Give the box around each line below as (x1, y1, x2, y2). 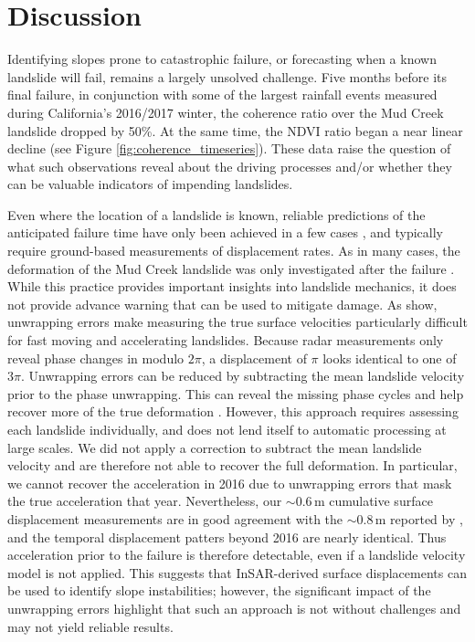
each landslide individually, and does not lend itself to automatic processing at (7, 420, 447, 438)
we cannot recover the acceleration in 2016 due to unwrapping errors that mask (7, 473, 452, 492)
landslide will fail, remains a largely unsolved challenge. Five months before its (7, 67, 447, 86)
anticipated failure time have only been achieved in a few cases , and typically (7, 223, 443, 242)
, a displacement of (201, 348, 307, 367)
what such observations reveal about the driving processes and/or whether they (7, 156, 452, 175)
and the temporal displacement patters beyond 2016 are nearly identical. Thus (7, 527, 447, 546)
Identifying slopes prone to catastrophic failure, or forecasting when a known (7, 49, 437, 68)
